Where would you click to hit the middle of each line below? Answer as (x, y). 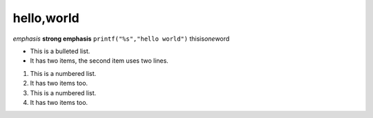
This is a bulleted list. (60, 51)
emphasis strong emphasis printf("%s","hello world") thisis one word (121, 39)
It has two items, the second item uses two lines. (99, 61)
